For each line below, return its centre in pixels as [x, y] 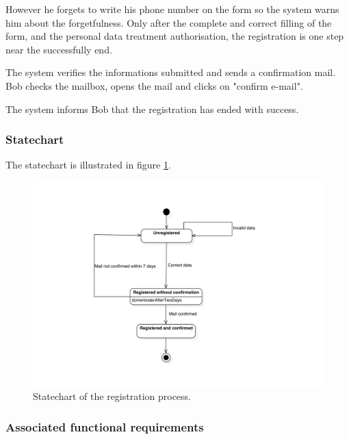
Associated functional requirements [105, 426]
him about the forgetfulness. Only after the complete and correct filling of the [169, 22]
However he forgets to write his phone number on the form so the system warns [172, 9]
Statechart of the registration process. [112, 396]
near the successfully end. [59, 49]
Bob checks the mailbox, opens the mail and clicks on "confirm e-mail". [154, 85]
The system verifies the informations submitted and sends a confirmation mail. [171, 72]
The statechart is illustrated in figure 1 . [88, 165]
